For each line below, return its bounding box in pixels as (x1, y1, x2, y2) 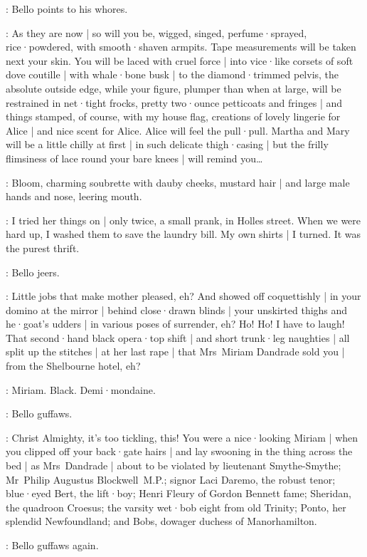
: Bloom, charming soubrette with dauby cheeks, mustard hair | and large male (6, 175, 350, 189)
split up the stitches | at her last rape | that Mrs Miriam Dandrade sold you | (6, 344, 345, 359)
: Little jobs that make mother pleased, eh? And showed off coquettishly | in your (6, 288, 361, 303)
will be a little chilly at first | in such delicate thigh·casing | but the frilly (6, 137, 329, 152)
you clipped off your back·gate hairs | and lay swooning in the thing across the (6, 444, 353, 459)
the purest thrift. (6, 240, 80, 255)
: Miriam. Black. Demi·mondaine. (6, 382, 156, 397)
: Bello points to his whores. (6, 1, 128, 16)
